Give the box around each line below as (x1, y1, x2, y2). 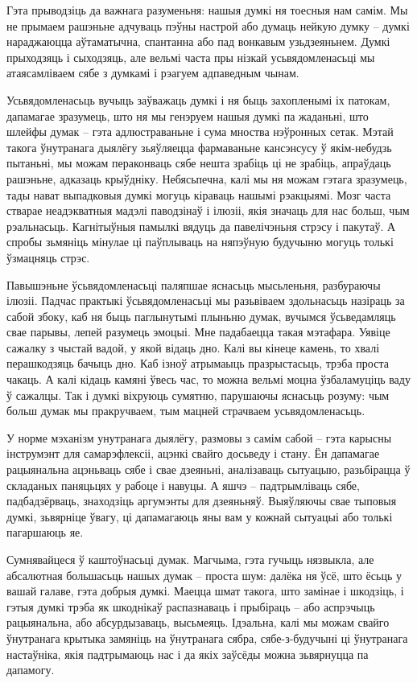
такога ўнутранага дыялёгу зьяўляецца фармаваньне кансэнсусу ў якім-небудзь (6, 138, 392, 155)
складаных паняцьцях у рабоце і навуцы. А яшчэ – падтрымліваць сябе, (6, 476, 360, 493)
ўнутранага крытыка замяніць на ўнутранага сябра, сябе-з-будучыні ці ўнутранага (6, 629, 408, 646)
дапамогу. (6, 661, 55, 678)
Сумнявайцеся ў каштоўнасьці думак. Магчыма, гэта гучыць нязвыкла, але (6, 551, 374, 567)
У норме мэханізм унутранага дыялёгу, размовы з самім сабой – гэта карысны (6, 429, 392, 446)
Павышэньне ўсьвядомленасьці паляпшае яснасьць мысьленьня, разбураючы (6, 276, 381, 293)
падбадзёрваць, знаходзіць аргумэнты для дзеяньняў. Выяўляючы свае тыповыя (6, 492, 397, 509)
